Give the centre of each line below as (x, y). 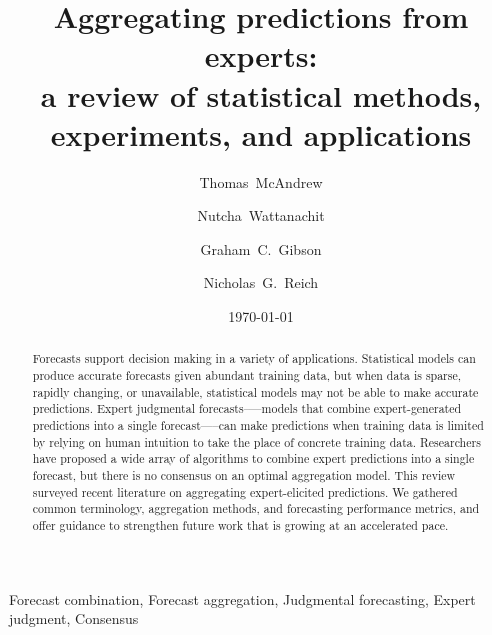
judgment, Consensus (74, 618)
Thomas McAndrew (261, 181)
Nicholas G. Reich (261, 282)
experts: (261, 55)
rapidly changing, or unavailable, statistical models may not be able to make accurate (255, 391)
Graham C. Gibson (261, 248)
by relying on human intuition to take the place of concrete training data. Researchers (256, 441)
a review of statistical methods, (261, 94)
